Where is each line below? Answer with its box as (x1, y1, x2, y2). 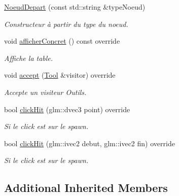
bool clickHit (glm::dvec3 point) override (4, 104, 130, 114)
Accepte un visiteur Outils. (4, 86, 87, 97)
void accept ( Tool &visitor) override (4, 70, 116, 80)
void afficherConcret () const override (4, 36, 120, 46)
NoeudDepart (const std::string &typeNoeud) (4, 2, 146, 12)
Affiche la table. (4, 52, 53, 63)
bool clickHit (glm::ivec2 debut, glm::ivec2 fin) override (4, 138, 175, 148)
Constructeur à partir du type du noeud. (4, 18, 128, 29)
